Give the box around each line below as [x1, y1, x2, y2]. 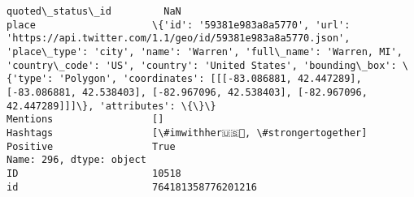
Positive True [7, 140, 176, 152]
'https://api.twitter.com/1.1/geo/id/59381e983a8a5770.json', [7, 32, 351, 45]
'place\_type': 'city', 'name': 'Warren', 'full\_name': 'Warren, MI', [7, 45, 403, 58]
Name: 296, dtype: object [7, 154, 146, 166]
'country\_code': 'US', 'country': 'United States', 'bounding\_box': [7, 59, 397, 71]
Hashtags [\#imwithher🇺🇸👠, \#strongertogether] [7, 126, 368, 139]
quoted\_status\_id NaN [7, 6, 181, 17]
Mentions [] [7, 113, 164, 126]
